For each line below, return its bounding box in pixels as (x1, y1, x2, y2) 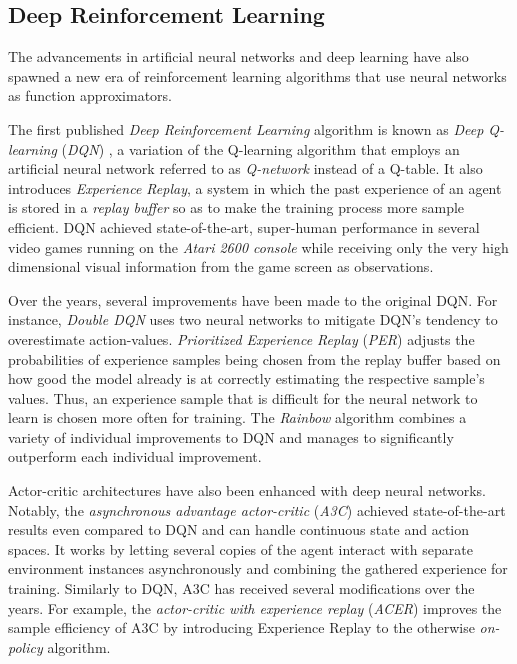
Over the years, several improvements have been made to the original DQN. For (8, 289, 498, 310)
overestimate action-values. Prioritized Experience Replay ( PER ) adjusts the (8, 328, 475, 349)
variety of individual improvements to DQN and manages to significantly (8, 426, 454, 447)
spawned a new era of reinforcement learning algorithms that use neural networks (8, 65, 507, 86)
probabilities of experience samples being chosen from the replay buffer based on (8, 348, 501, 369)
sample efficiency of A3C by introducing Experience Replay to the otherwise (8, 617, 475, 638)
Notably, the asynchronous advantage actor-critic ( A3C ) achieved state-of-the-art (8, 499, 506, 520)
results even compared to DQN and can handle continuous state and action (8, 519, 470, 540)
